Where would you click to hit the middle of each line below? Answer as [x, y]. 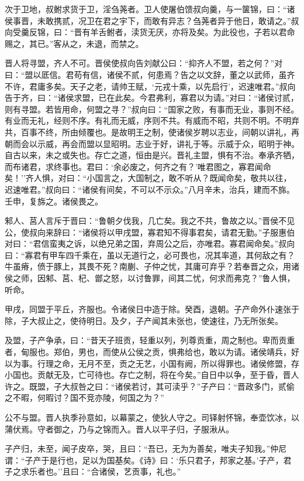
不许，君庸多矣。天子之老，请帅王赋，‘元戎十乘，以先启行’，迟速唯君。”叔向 [150, 86]
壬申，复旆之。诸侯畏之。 [54, 201]
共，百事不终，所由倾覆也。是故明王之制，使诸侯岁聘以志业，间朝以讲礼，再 [152, 132]
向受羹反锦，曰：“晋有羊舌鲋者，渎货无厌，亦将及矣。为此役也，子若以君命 [150, 32]
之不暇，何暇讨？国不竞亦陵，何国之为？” [84, 398]
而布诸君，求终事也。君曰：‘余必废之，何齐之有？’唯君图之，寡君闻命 [138, 166]
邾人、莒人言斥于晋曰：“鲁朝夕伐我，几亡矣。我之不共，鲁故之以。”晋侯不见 [150, 221]
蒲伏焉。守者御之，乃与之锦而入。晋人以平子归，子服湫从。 [119, 429]
